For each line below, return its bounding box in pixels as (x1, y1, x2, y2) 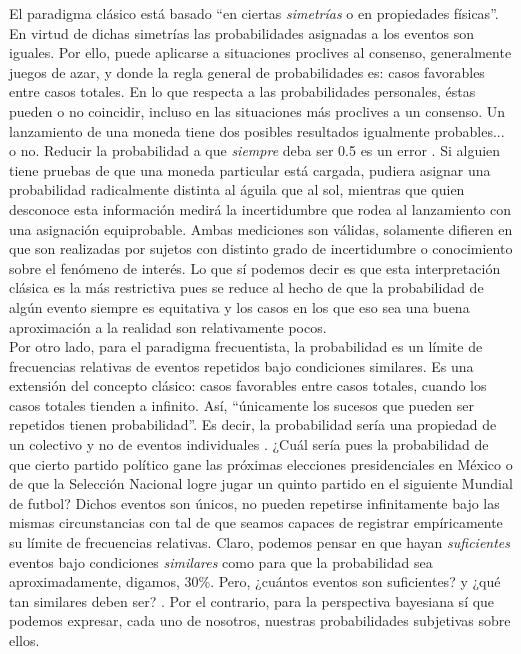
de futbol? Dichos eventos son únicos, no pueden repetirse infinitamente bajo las (9, 492, 500, 513)
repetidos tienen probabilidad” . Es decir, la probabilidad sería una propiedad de (9, 414, 497, 435)
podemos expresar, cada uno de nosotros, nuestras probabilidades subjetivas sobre (9, 610, 511, 631)
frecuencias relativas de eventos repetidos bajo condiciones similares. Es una (9, 355, 474, 376)
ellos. (9, 630, 40, 650)
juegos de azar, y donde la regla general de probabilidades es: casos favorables (9, 61, 485, 82)
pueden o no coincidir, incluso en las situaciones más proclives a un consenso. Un (9, 100, 506, 121)
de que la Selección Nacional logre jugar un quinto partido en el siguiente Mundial (9, 473, 513, 494)
